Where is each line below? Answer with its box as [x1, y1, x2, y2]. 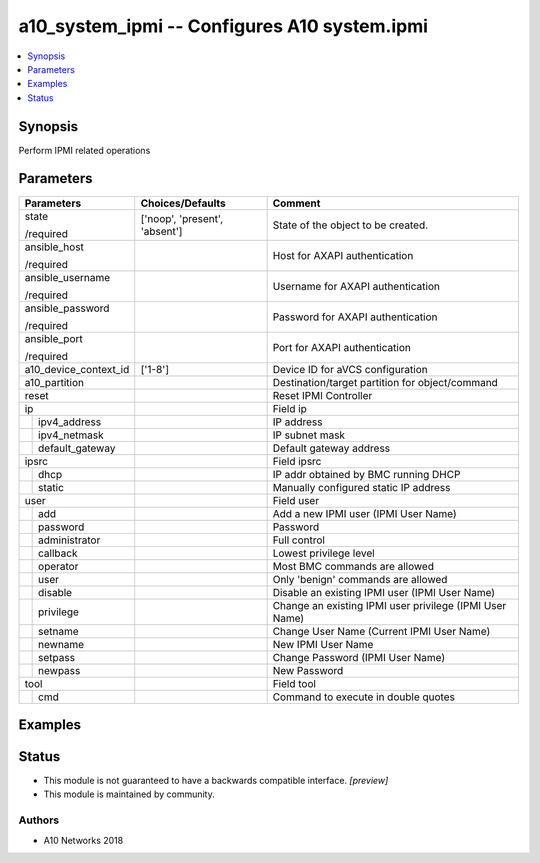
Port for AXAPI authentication [272, 340, 412, 354]
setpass [38, 650, 75, 664]
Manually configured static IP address [272, 480, 451, 494]
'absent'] [140, 224, 183, 238]
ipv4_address [38, 415, 102, 429]
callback [38, 546, 78, 560]
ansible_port [24, 331, 84, 345]
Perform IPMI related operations [18, 144, 151, 156]
